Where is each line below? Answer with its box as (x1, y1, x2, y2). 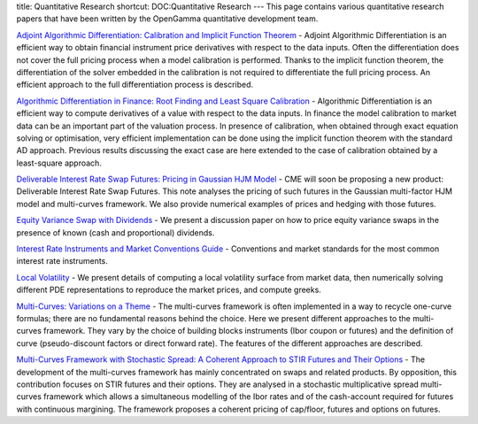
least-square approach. (16, 158, 102, 168)
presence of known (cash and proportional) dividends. (16, 227, 215, 238)
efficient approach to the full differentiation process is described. (16, 80, 254, 90)
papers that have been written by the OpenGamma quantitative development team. (16, 13, 319, 24)
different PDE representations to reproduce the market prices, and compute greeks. (16, 284, 322, 296)
